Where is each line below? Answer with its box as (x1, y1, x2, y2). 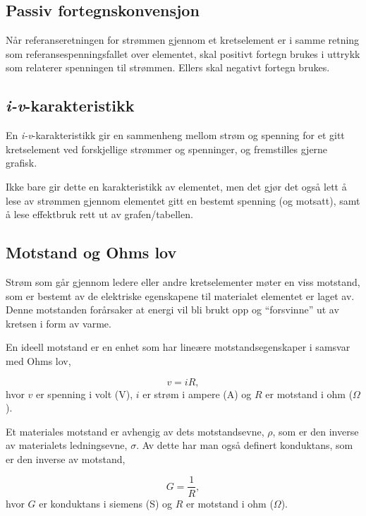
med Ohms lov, (6, 353, 71, 368)
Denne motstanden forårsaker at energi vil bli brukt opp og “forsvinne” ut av (6, 302, 339, 317)
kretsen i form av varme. (6, 316, 111, 330)
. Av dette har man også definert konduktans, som (136, 438, 353, 452)
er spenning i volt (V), (36, 386, 133, 401)
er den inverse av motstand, (6, 451, 126, 466)
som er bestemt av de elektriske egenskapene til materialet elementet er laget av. (6, 288, 355, 303)
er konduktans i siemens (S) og (39, 496, 173, 510)
